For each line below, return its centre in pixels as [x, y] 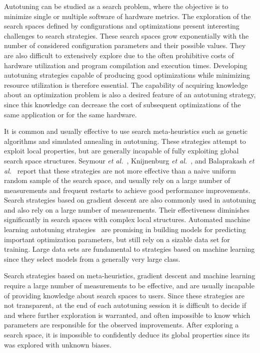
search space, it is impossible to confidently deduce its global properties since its [127, 334]
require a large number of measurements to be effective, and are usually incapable [129, 286]
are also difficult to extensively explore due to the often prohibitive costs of [119, 55]
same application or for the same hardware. [70, 114]
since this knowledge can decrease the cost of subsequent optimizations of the [122, 104]
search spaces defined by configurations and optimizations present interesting [122, 26]
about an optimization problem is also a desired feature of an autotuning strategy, [130, 95]
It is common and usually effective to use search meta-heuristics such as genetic [126, 131]
